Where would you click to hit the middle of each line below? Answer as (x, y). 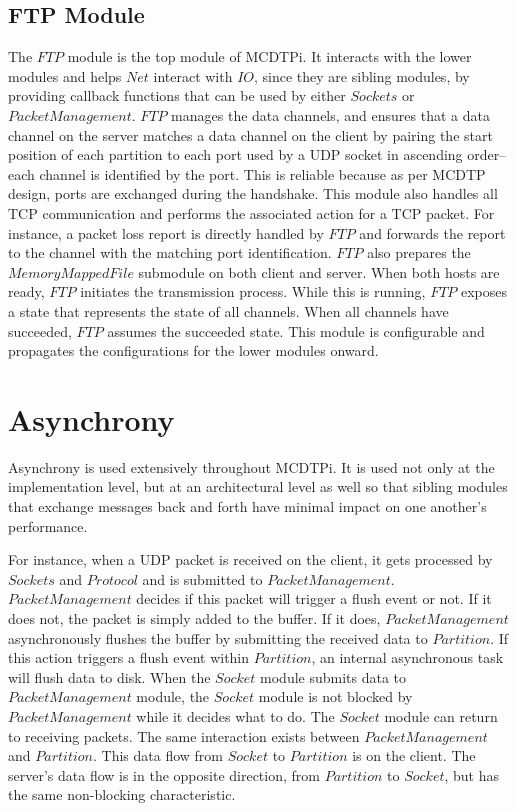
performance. (48, 525)
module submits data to (333, 676)
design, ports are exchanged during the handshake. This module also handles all (253, 193)
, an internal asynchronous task (407, 657)
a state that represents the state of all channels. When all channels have (228, 310)
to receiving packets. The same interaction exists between (184, 735)
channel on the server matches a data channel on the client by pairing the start (250, 134)
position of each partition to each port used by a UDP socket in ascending (235, 154)
